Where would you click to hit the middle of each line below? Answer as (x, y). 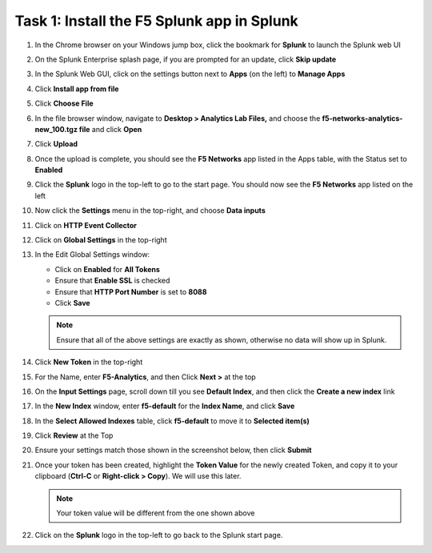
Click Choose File (64, 103)
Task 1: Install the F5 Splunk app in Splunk (157, 21)
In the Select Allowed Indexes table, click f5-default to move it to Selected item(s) (172, 421)
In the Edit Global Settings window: (92, 254)
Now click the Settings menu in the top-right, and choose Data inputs (150, 210)
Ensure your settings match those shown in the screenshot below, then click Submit (173, 450)
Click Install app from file (77, 89)
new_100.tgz (56, 129)
